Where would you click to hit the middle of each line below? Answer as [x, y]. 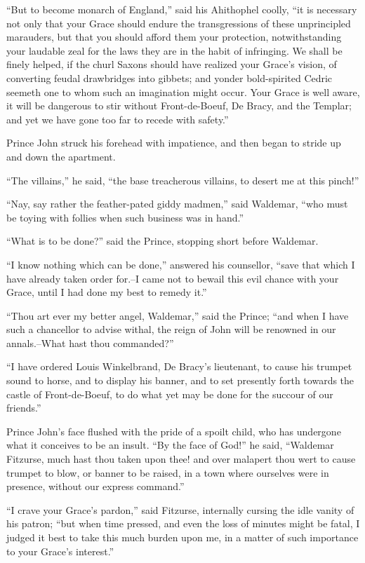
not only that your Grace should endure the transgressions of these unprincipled [179, 23]
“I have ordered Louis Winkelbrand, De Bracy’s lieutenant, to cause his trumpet [179, 366]
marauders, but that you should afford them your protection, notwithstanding [174, 37]
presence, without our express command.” [95, 486]
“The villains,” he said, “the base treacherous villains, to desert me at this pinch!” [183, 180]
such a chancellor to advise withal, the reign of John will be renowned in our [171, 329]
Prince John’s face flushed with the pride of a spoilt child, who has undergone [174, 431]
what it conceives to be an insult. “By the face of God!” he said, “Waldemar [170, 445]
